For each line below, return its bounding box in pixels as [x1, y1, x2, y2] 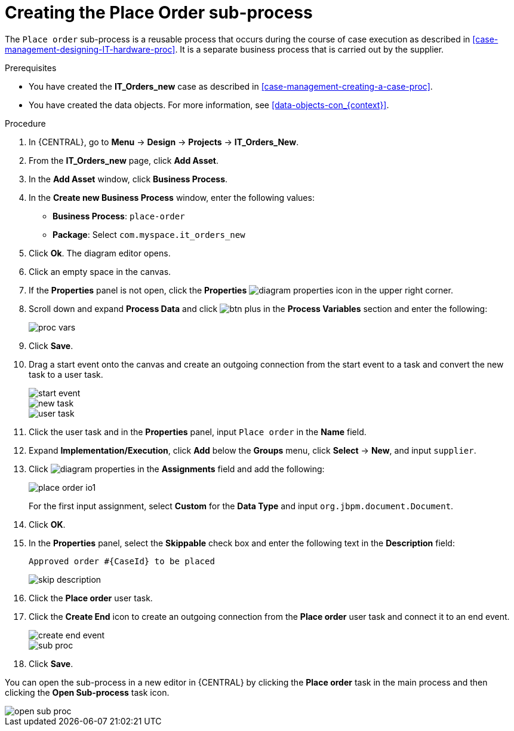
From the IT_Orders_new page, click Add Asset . [29, 155, 219, 166]
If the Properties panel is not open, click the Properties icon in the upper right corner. [29, 285, 453, 295]
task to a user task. [29, 369, 103, 380]
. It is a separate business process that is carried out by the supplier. [175, 44, 444, 54]
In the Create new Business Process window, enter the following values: [29, 192, 315, 203]
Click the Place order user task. [29, 592, 153, 603]
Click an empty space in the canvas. [29, 266, 171, 277]
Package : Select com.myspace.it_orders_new [53, 229, 245, 240]
